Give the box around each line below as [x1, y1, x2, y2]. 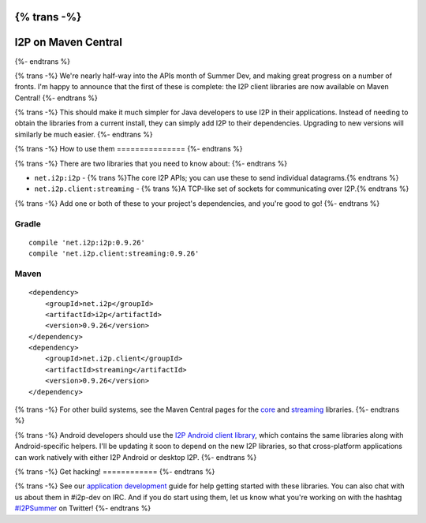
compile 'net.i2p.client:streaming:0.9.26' [28, 249, 200, 258]
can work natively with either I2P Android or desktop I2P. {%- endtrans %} [14, 452, 257, 461]
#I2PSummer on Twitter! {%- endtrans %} [14, 503, 151, 513]
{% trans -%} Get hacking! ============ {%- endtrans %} [14, 466, 215, 476]
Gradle [14, 218, 41, 229]
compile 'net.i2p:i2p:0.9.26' [28, 237, 146, 247]
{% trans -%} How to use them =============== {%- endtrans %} [14, 144, 243, 154]
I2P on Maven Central [14, 35, 122, 49]
